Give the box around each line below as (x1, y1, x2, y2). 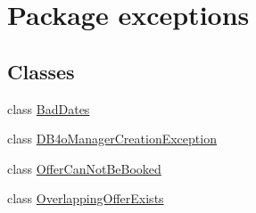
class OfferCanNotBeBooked (7, 159, 161, 177)
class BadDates (7, 99, 90, 118)
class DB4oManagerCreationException (7, 129, 217, 148)
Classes (7, 57, 75, 85)
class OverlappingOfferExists (7, 189, 164, 208)
